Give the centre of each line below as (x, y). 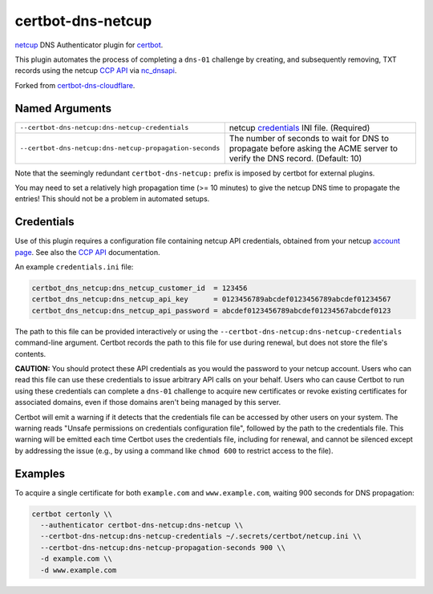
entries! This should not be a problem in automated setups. (112, 199)
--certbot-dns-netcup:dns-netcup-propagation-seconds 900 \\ (163, 548)
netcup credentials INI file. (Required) (299, 127)
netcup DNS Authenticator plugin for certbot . (89, 45)
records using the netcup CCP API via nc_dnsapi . (96, 71)
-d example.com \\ (76, 559)
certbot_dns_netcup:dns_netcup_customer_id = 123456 (140, 288)
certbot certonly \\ (72, 514)
